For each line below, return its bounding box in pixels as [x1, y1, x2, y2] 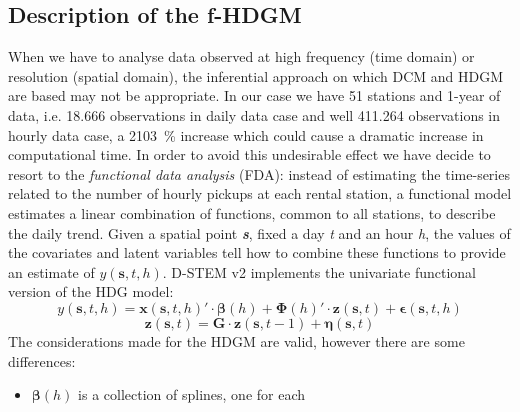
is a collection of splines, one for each [78, 384, 306, 405]
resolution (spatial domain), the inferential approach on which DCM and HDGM [8, 65, 504, 86]
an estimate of [8, 261, 95, 282]
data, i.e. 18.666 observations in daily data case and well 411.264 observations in [8, 104, 501, 125]
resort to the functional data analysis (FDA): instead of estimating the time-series [8, 163, 510, 184]
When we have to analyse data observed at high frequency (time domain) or [8, 46, 475, 67]
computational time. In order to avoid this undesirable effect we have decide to [8, 144, 491, 165]
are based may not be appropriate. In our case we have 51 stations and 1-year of [8, 85, 501, 106]
